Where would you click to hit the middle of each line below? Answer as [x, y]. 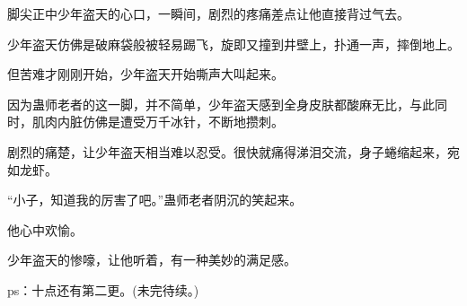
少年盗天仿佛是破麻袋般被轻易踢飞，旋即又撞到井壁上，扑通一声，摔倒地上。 [233, 44]
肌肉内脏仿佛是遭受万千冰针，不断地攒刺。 [158, 122]
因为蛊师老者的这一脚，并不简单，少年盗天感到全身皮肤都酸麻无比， [208, 104]
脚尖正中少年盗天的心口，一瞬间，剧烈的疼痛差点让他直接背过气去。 [208, 13]
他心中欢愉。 [45, 229]
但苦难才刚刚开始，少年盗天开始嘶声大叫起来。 [145, 74]
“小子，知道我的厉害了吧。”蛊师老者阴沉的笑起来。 [155, 200]
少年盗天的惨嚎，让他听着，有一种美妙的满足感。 [152, 260]
